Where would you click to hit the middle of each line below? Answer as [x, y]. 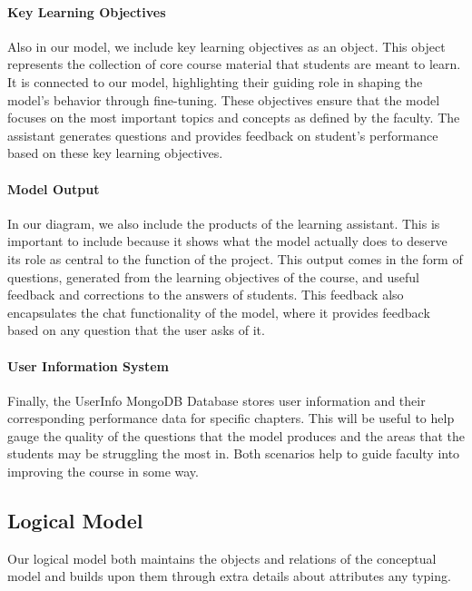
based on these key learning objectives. [115, 153]
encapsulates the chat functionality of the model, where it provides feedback [219, 312]
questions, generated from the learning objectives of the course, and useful [213, 276]
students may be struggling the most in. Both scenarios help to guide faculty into [234, 453]
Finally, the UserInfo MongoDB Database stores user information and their [216, 400]
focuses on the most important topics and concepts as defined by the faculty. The [234, 118]
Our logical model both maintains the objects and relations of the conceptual [222, 558]
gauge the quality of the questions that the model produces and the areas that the [236, 435]
